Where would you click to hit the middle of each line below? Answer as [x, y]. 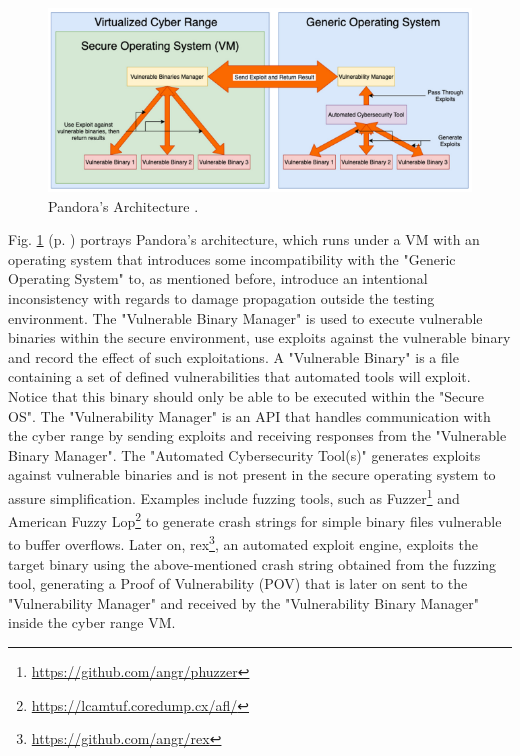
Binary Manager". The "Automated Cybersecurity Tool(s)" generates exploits [244, 454]
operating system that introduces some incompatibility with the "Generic [232, 258]
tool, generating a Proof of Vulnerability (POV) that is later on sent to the [238, 583]
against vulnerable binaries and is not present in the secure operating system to [252, 474]
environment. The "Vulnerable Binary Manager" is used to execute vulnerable [245, 317]
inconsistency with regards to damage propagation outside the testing [221, 297]
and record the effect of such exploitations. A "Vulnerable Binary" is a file [233, 356]
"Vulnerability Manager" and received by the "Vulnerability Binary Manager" [244, 602]
